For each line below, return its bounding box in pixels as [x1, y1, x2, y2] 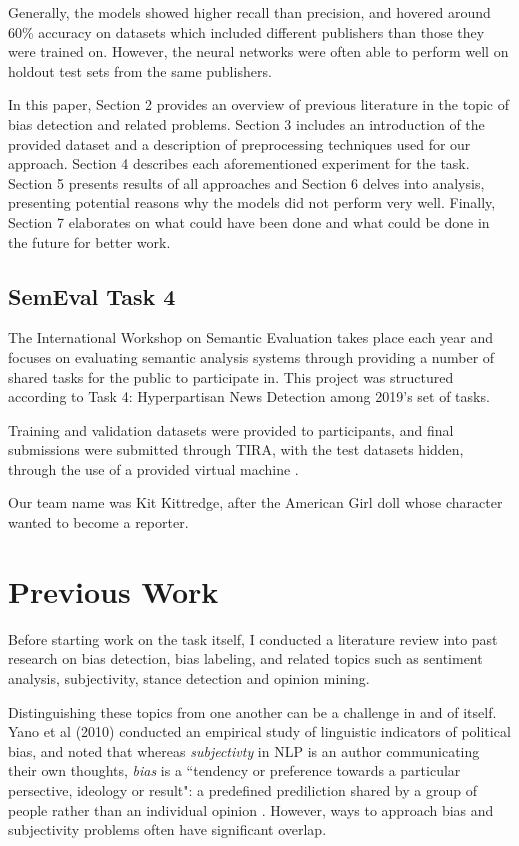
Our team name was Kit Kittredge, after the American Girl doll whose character [8, 492, 503, 513]
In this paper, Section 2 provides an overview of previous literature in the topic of [8, 94, 509, 115]
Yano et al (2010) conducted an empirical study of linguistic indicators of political [8, 721, 511, 742]
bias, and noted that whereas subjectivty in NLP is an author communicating [8, 740, 480, 761]
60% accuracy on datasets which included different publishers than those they [8, 21, 485, 42]
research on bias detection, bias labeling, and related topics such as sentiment [8, 648, 483, 669]
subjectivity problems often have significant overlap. [8, 819, 327, 840]
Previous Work [8, 570, 219, 611]
